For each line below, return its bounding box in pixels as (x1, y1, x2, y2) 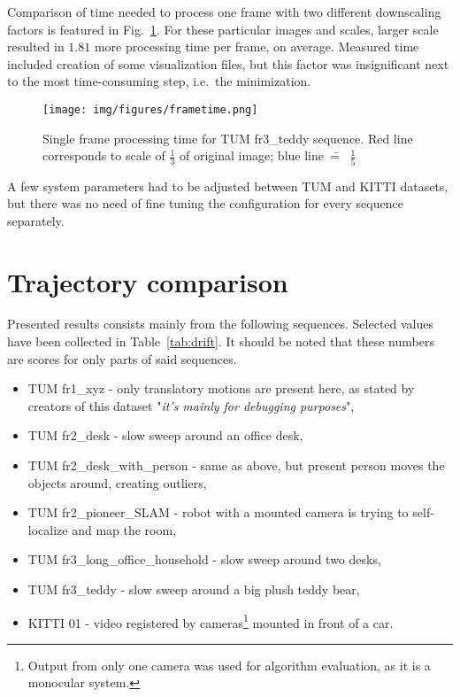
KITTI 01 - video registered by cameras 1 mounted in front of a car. (27, 610, 394, 631)
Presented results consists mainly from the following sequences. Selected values (7, 314, 434, 333)
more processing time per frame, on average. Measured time (94, 37, 419, 56)
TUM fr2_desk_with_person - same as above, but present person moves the (27, 456, 445, 474)
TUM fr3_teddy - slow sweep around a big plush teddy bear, (27, 579, 360, 598)
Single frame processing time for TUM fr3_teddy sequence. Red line (42, 128, 413, 147)
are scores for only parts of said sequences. (7, 349, 237, 368)
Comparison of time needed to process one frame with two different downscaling (7, 3, 441, 20)
